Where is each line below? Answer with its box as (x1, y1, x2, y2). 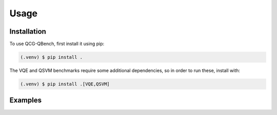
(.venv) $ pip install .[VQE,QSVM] (20, 81, 110, 87)
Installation (9, 27, 46, 36)
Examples (9, 96, 42, 105)
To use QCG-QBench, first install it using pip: (9, 41, 105, 47)
